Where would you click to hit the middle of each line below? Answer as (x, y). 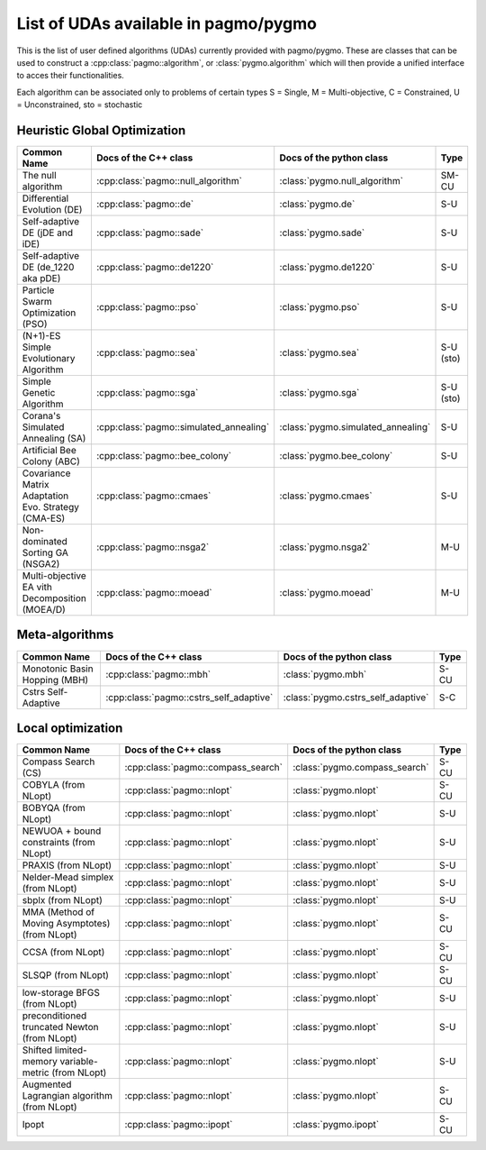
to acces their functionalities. (71, 76)
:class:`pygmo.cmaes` (326, 496)
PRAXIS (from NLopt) (67, 865)
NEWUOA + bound (62, 831)
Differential (45, 198)
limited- (71, 1050)
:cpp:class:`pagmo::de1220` (155, 268)
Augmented (47, 1084)
